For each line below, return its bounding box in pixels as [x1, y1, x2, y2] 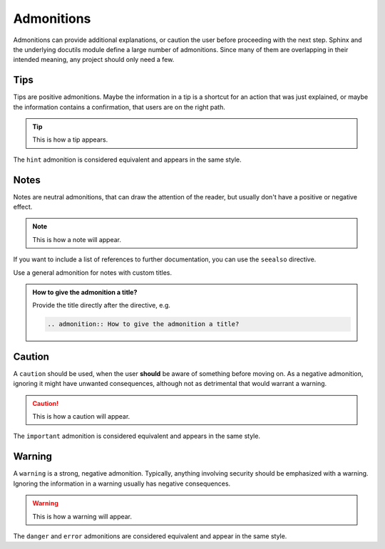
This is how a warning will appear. [32, 512, 132, 521]
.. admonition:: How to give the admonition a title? [47, 320, 240, 328]
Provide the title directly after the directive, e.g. [32, 301, 171, 310]
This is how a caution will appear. [32, 412, 130, 421]
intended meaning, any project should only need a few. [13, 56, 175, 64]
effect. [13, 203, 33, 211]
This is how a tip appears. [32, 135, 108, 144]
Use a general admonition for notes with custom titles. [13, 268, 173, 277]
